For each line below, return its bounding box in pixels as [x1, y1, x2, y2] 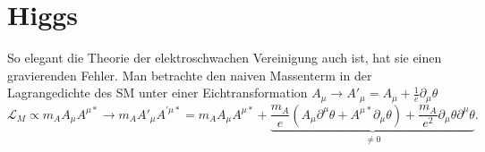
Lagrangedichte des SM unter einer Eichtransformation [7, 83, 308, 102]
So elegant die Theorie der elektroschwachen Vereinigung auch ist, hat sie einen [7, 48, 442, 67]
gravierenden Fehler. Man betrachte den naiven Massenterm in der [7, 65, 372, 84]
